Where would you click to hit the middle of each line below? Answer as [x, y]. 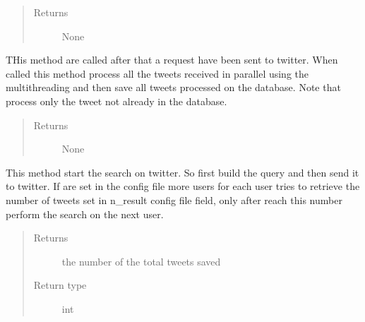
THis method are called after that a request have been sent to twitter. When [172, 60]
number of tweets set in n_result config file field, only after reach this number [174, 199]
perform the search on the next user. [85, 214]
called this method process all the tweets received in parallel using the [157, 73]
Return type [60, 285]
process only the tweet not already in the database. [116, 101]
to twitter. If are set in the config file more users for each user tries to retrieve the [183, 186]
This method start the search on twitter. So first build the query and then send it [182, 172]
